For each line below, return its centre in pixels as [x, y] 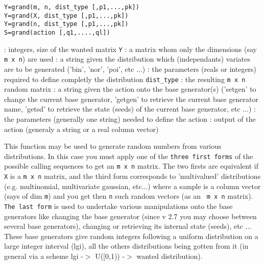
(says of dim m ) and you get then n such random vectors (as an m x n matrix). [129, 196]
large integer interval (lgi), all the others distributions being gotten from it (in [126, 246]
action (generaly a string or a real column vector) [81, 129]
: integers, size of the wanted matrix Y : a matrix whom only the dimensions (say [130, 49]
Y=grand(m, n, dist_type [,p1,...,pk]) [72, 7]
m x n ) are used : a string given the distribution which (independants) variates [127, 59]
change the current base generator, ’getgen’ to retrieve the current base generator [131, 99]
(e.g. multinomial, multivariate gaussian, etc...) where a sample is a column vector [132, 186]
